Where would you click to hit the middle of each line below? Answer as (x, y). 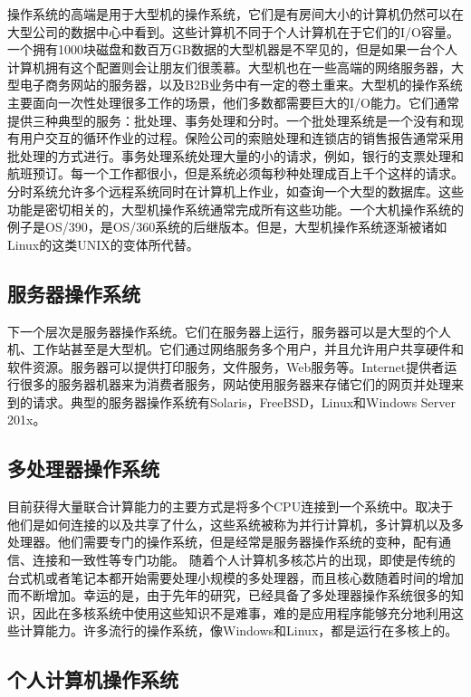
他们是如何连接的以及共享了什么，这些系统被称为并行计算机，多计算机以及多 (235, 524)
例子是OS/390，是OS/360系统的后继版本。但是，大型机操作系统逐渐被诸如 (227, 227)
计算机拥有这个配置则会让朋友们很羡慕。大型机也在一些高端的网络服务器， (229, 67)
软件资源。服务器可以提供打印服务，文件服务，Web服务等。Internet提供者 (226, 366)
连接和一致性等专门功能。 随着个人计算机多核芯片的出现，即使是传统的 (244, 560)
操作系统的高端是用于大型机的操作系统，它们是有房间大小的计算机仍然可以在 (235, 14)
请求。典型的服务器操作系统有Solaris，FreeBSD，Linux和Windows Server (244, 401)
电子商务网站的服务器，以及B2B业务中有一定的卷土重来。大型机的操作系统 (241, 85)
